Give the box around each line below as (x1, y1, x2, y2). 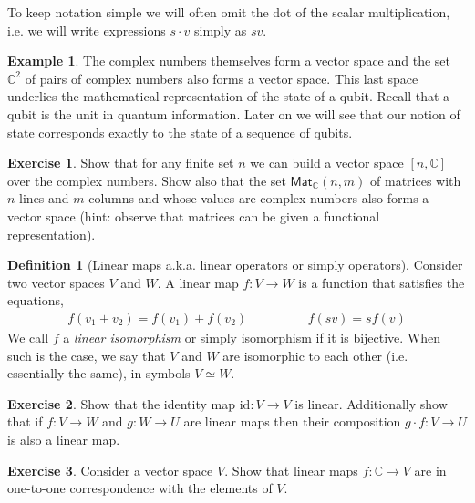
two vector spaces (7, 272, 105, 292)
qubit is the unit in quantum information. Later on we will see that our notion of (7, 104, 460, 123)
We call (7, 327, 49, 346)
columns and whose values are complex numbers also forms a (88, 189, 429, 208)
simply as (193, 20, 247, 39)
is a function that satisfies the (298, 272, 465, 292)
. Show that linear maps (224, 460, 358, 479)
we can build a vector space (250, 153, 404, 172)
